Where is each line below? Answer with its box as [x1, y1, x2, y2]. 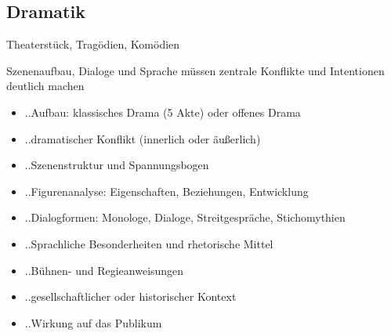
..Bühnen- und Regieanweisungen [24, 262, 184, 278]
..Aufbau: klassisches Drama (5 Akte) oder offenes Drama [24, 103, 301, 120]
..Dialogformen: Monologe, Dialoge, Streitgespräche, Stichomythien [24, 209, 346, 226]
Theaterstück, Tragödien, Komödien [6, 36, 180, 52]
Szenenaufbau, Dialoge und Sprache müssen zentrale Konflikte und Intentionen [6, 62, 385, 78]
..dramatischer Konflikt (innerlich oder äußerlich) [24, 130, 261, 146]
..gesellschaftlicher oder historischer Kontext [24, 288, 237, 305]
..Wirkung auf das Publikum [24, 314, 162, 331]
